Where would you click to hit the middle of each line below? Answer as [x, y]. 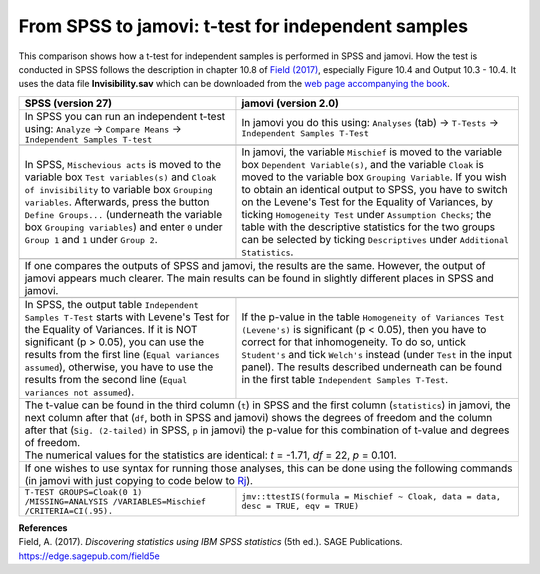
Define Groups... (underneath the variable [123, 214]
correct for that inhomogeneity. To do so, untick [354, 342]
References [43, 527]
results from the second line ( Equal [106, 379]
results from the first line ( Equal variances [122, 354]
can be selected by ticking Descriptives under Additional [375, 239]
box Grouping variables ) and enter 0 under [124, 227]
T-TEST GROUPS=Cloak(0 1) [83, 491]
